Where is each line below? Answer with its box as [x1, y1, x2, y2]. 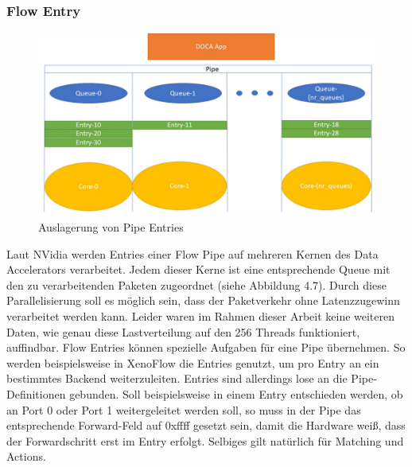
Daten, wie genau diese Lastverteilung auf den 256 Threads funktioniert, [6, 323, 360, 340]
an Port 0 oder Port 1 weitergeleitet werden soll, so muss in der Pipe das [6, 401, 361, 418]
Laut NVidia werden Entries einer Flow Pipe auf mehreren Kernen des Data [6, 245, 379, 262]
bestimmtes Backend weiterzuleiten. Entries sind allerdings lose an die [6, 370, 348, 387]
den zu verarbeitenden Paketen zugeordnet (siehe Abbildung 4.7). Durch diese [6, 276, 387, 293]
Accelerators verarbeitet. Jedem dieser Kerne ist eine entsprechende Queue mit [6, 261, 391, 278]
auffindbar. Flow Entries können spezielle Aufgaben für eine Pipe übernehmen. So [6, 339, 406, 356]
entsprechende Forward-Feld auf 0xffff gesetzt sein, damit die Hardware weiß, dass [6, 417, 406, 434]
